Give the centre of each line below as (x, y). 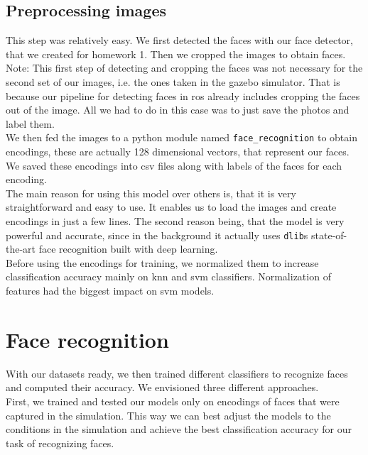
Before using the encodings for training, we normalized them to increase (162, 262)
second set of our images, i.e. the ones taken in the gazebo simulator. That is (173, 81)
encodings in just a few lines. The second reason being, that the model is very (175, 220)
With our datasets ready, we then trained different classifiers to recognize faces (177, 373)
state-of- (329, 235)
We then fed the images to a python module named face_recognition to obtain (182, 137)
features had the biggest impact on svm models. (110, 291)
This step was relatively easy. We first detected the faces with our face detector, (179, 40)
